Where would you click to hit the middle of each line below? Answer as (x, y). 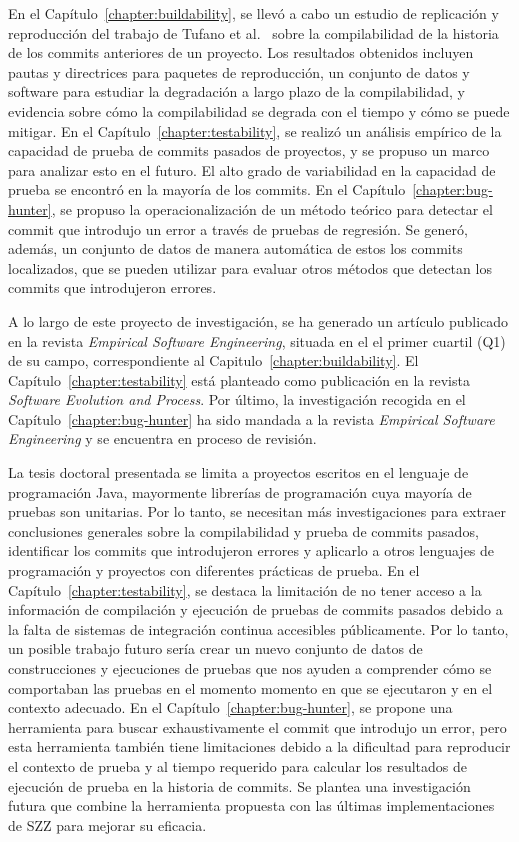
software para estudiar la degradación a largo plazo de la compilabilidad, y (236, 91)
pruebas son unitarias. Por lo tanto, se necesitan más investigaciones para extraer (257, 511)
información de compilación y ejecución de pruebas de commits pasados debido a (255, 609)
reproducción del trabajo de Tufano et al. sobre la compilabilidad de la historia (253, 32)
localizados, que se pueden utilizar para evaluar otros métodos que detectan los (250, 267)
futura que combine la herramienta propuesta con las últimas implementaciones (251, 805)
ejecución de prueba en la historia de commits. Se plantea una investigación (239, 785)
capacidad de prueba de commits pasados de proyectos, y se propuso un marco (249, 150)
